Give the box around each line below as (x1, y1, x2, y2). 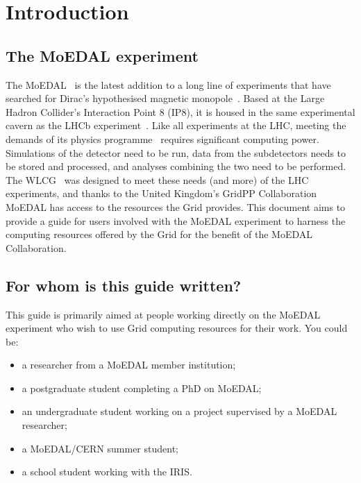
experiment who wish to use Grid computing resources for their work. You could (6, 321, 348, 335)
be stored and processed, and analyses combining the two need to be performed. (6, 159, 346, 173)
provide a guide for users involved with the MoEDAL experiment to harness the (6, 213, 346, 228)
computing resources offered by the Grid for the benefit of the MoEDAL (6, 227, 313, 241)
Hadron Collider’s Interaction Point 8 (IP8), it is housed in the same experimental (6, 104, 355, 119)
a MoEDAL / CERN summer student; (22, 441, 178, 455)
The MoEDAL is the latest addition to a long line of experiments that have (6, 77, 331, 92)
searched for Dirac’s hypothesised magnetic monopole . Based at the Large (6, 91, 325, 105)
